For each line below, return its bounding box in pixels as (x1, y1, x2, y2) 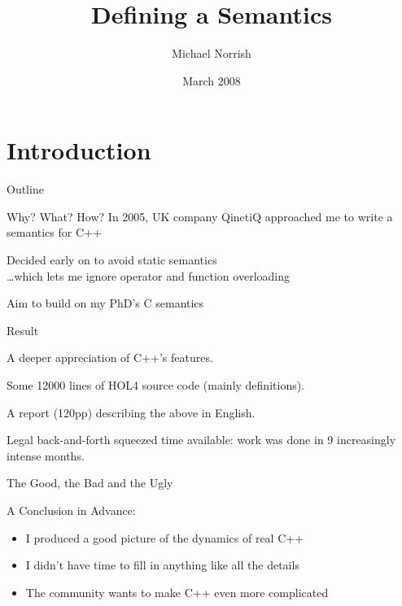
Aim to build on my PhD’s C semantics (7, 294, 204, 312)
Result (7, 321, 39, 338)
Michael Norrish (172, 45, 251, 62)
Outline (7, 181, 44, 198)
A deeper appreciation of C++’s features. (7, 349, 213, 366)
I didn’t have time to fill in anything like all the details (25, 556, 299, 573)
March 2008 (182, 72, 241, 89)
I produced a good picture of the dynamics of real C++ (25, 529, 304, 546)
